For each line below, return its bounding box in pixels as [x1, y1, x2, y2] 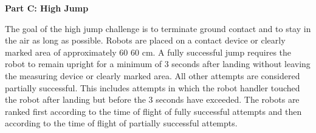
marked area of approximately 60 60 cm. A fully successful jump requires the [5, 45, 292, 58]
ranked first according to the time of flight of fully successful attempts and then [5, 105, 302, 117]
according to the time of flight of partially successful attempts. [5, 117, 238, 129]
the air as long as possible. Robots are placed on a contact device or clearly [5, 34, 286, 47]
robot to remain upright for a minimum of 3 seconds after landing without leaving [5, 57, 311, 70]
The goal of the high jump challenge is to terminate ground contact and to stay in [5, 22, 311, 34]
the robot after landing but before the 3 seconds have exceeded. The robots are [5, 93, 300, 106]
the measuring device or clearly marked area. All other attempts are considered [5, 69, 300, 82]
